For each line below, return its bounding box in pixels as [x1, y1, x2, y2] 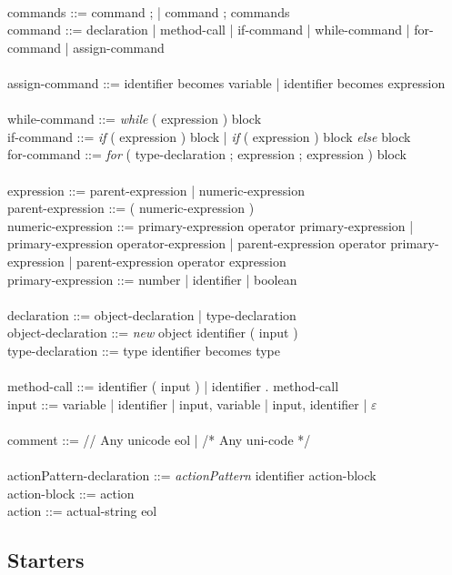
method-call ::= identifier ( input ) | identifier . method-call [7, 377, 339, 396]
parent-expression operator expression [76, 251, 286, 270]
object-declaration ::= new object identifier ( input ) [7, 323, 298, 342]
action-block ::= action [7, 483, 135, 502]
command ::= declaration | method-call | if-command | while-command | [7, 20, 410, 39]
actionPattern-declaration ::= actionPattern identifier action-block [7, 466, 377, 485]
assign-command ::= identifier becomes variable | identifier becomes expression [7, 73, 446, 92]
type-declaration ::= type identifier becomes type [7, 340, 280, 359]
